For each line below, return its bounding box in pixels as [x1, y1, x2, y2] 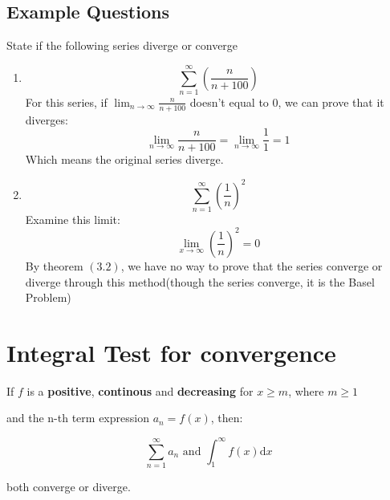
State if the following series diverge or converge [6, 37, 238, 54]
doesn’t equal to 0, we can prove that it [189, 93, 384, 110]
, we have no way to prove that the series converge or [120, 257, 383, 274]
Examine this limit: [25, 210, 120, 227]
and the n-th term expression [6, 409, 149, 426]
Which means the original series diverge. [25, 151, 224, 168]
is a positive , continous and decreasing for [26, 382, 254, 399]
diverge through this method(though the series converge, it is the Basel [25, 273, 375, 290]
